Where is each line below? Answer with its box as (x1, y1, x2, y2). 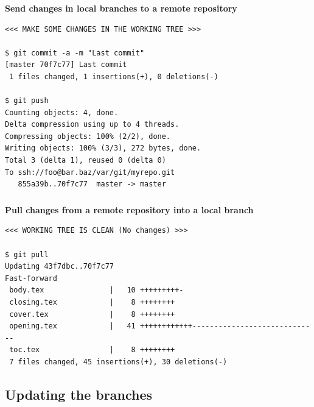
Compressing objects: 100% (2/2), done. (5, 132, 171, 141)
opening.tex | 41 (9, 322, 136, 331)
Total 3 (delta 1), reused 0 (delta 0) (5, 156, 166, 165)
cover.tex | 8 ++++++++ (9, 310, 175, 319)
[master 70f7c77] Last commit (5, 60, 127, 69)
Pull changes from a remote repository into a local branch (5, 203, 254, 216)
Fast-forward (5, 274, 57, 283)
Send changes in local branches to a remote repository (5, 1, 237, 14)
